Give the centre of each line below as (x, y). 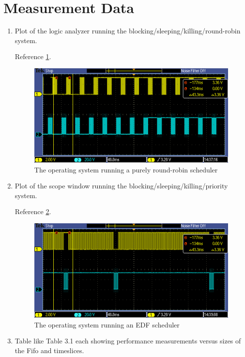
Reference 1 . (33, 56)
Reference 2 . (33, 211)
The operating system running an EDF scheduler (107, 324)
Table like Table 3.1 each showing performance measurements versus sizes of (128, 341)
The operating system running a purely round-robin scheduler (126, 169)
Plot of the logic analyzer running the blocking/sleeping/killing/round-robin (128, 31)
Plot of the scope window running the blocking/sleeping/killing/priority (121, 186)
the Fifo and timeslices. (49, 350)
